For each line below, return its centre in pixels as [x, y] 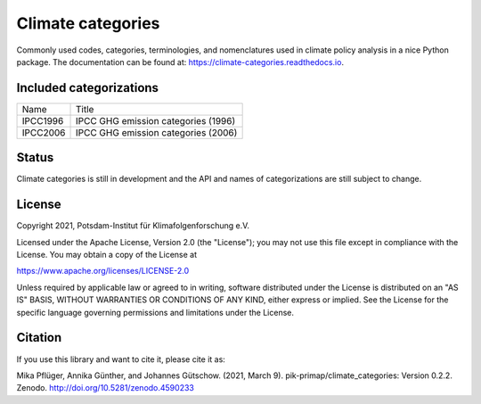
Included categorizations [88, 88]
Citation [39, 338]
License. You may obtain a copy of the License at [107, 255]
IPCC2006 [44, 132]
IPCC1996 [43, 120]
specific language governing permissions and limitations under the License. [155, 312]
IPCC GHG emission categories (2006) [156, 132]
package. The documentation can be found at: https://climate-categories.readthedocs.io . [180, 62]
